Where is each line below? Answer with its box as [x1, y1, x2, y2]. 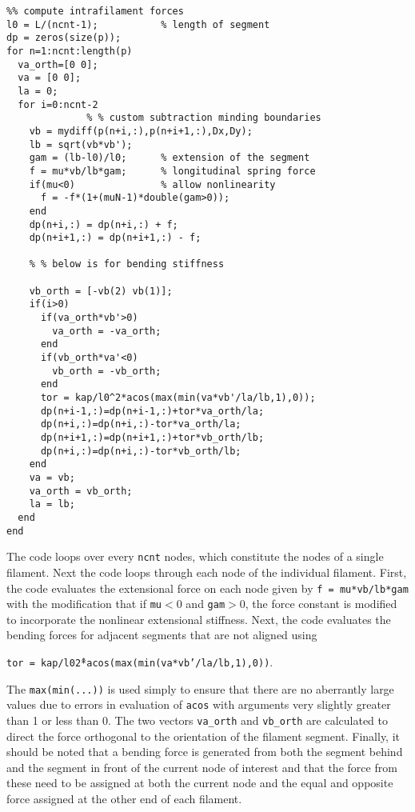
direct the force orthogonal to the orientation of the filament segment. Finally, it [6, 727, 401, 744]
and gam [186, 595, 225, 612]
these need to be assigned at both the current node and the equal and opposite [6, 774, 393, 791]
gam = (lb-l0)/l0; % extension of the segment [29, 152, 310, 164]
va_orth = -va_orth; [52, 325, 162, 337]
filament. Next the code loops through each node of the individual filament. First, [6, 563, 407, 580]
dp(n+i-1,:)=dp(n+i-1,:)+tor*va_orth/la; [40, 405, 265, 417]
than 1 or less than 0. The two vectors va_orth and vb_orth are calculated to [6, 711, 389, 728]
